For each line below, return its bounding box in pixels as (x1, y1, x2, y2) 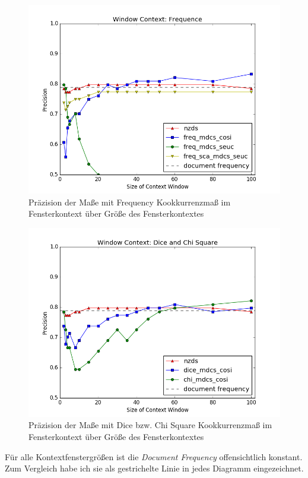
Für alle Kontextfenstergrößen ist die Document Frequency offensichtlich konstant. (5, 450, 303, 463)
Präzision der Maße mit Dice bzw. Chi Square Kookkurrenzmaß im (28, 419, 272, 431)
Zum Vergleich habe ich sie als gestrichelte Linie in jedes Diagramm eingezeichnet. (5, 462, 304, 474)
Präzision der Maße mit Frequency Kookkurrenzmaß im (28, 195, 231, 208)
